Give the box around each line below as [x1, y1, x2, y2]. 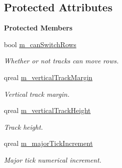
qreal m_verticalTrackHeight [4, 105, 91, 115]
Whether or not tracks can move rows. [4, 56, 119, 66]
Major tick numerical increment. [4, 154, 101, 165]
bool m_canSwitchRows [4, 39, 76, 49]
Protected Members [4, 23, 73, 33]
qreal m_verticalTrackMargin [4, 72, 93, 82]
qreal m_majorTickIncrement [4, 138, 93, 148]
